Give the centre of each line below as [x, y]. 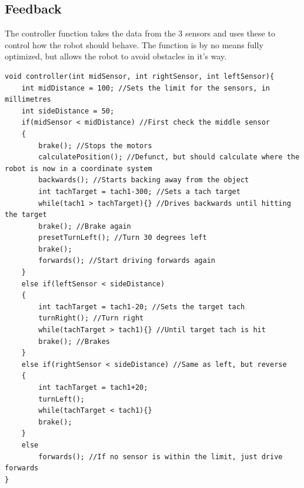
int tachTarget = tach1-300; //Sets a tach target [139, 191]
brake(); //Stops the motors [95, 146]
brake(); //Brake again [85, 226]
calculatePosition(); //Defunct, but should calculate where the [169, 157]
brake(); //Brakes [74, 341]
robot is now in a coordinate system [78, 168]
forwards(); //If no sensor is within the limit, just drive [161, 457]
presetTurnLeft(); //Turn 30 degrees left [123, 238]
